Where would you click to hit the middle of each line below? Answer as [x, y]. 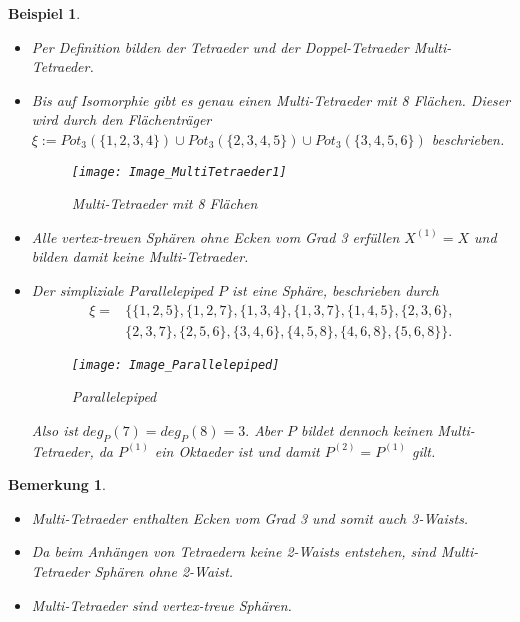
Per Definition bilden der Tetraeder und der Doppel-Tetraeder [220, 46]
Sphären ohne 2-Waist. [164, 571]
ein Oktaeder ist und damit [237, 450]
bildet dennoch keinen [366, 429]
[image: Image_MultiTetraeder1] [179, 171]
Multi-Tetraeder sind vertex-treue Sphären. [161, 604]
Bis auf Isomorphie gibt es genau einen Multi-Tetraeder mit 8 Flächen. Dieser [271, 99]
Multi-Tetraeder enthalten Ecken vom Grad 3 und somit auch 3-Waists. [250, 517]
